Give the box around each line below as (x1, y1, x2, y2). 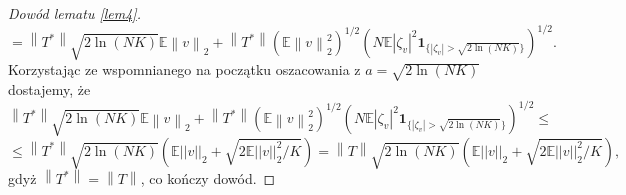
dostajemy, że (8, 79, 91, 100)
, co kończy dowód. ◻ (140, 168, 276, 189)
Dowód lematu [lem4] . (8, 3, 141, 23)
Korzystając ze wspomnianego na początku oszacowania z (8, 59, 361, 80)
